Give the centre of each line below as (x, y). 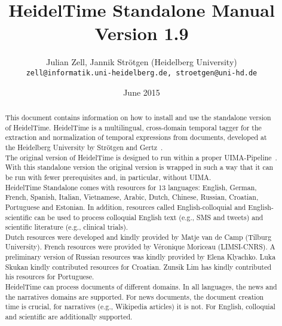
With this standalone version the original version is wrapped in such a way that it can (139, 167)
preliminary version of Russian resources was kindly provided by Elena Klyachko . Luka (140, 257)
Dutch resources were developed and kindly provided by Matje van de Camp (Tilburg (138, 237)
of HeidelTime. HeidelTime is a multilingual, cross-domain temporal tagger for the (133, 127)
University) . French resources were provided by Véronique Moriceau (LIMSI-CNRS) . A (140, 247)
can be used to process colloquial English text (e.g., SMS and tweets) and (149, 217)
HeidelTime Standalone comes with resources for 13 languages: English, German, (131, 187)
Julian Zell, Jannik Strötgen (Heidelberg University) (142, 62)
